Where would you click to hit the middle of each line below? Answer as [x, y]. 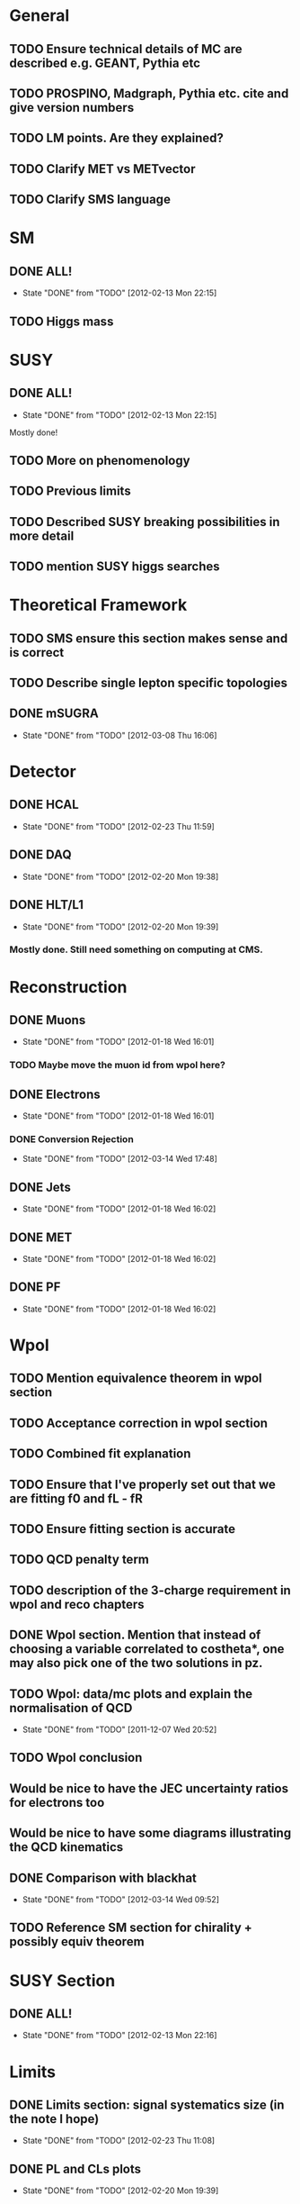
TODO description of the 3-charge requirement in [150, 1590]
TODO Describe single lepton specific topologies [148, 683]
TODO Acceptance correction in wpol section [138, 1423]
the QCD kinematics [66, 1847]
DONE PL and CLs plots [75, 2168]
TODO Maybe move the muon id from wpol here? [118, 1066]
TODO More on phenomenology [100, 460]
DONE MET [41, 1237]
